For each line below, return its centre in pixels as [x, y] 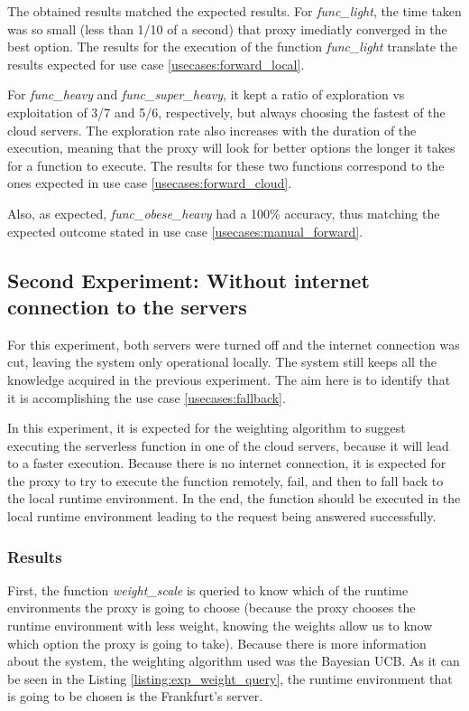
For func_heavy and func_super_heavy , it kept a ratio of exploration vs [206, 94]
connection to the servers [127, 306]
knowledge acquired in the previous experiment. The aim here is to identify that [229, 379]
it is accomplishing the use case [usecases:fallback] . [147, 397]
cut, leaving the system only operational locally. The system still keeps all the [222, 362]
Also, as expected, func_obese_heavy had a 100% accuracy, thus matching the [224, 213]
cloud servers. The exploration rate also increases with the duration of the [212, 130]
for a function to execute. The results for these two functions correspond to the [226, 165]
